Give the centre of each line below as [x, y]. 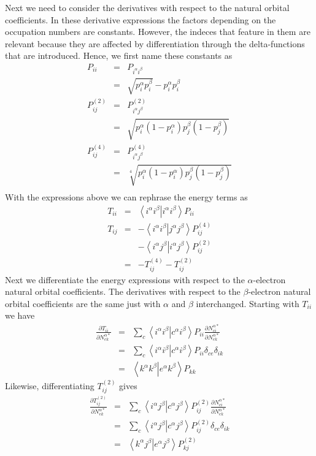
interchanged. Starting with [248, 303]
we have [20, 315]
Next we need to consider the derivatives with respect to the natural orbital [147, 7]
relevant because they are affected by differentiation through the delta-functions [155, 43]
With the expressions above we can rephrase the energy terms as [126, 197]
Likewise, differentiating [50, 386]
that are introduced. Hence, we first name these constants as [119, 55]
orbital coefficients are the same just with [83, 303]
